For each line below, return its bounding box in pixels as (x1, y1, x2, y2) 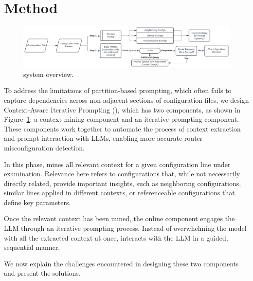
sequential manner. (4, 242, 60, 252)
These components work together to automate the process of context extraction (4, 123, 241, 133)
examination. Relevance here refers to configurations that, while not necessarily (4, 169, 240, 179)
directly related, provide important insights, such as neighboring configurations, (4, 178, 241, 188)
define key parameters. (4, 197, 71, 207)
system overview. (23, 69, 74, 79)
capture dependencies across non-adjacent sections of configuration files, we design (4, 94, 249, 105)
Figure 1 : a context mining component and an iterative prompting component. (4, 114, 239, 124)
